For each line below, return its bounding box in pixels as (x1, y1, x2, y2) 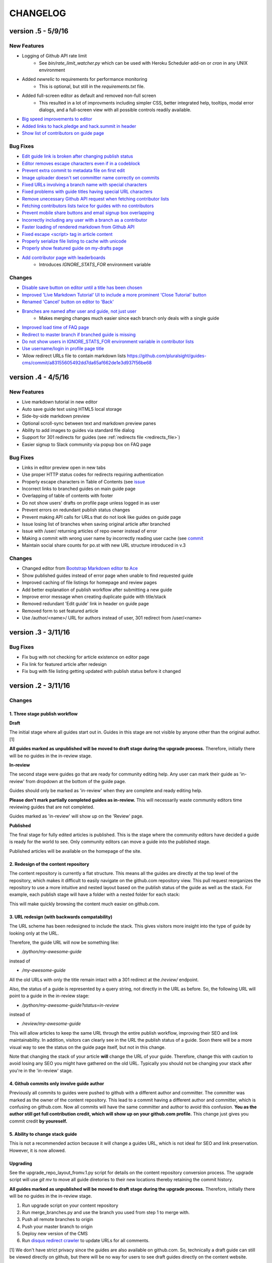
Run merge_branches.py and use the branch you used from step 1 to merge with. (22, 1209, 190, 1215)
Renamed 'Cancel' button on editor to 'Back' (22, 299, 114, 305)
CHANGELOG (9, 8, 66, 19)
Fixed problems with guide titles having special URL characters (22, 188, 153, 195)
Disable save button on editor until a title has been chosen (22, 284, 143, 290)
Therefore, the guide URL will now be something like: (9, 939, 119, 945)
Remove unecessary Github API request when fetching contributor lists (22, 196, 169, 202)
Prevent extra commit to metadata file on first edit (22, 167, 125, 174)
